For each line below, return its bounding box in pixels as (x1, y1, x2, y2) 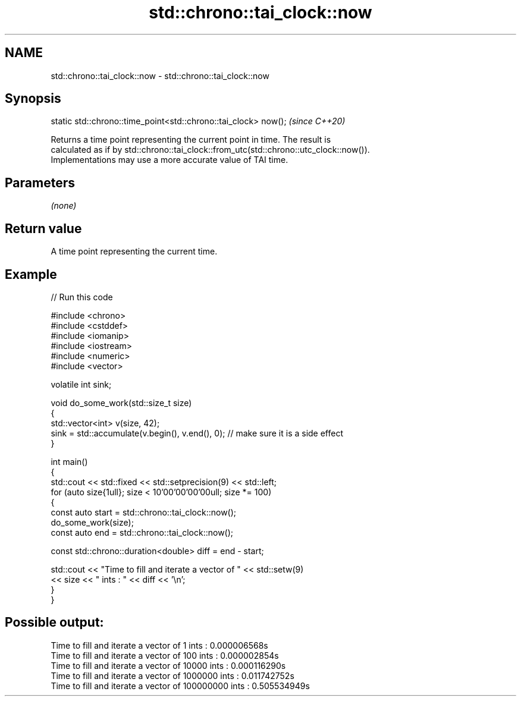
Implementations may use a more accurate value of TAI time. (51, 155, 288, 165)
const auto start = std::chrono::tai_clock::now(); (51, 507, 237, 517)
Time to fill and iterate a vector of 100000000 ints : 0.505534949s (51, 680, 310, 691)
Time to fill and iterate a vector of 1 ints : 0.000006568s (51, 640, 268, 650)
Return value (5, 221, 82, 236)
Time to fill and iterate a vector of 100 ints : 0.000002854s (51, 650, 279, 661)
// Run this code (51, 291, 113, 302)
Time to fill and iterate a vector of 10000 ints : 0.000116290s (51, 660, 286, 671)
